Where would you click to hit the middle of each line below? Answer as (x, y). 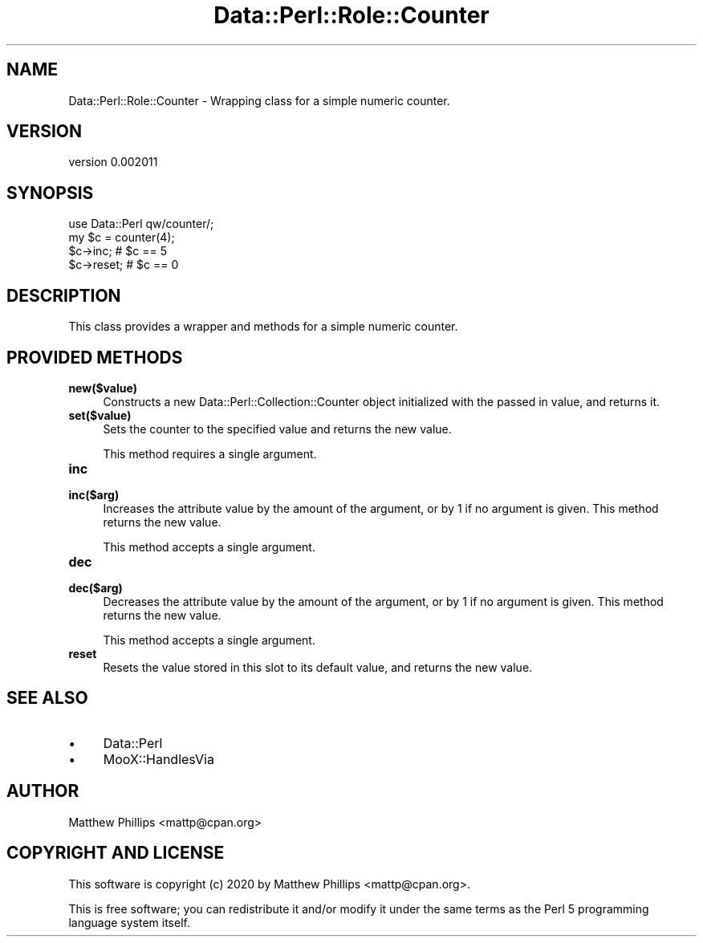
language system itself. (129, 922)
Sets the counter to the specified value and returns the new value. (277, 429)
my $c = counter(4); (122, 238)
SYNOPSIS (50, 193)
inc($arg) (94, 494)
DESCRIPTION (64, 295)
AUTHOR (43, 791)
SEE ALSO (47, 698)
